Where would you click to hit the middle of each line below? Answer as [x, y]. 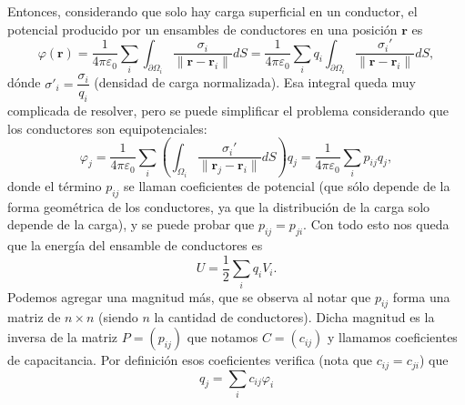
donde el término [55, 186]
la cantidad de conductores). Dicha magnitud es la [294, 317]
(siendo [118, 317]
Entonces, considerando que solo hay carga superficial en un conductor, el [212, 11]
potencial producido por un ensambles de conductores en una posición [202, 29]
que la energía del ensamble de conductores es [135, 245]
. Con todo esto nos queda [376, 224]
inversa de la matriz [63, 337]
